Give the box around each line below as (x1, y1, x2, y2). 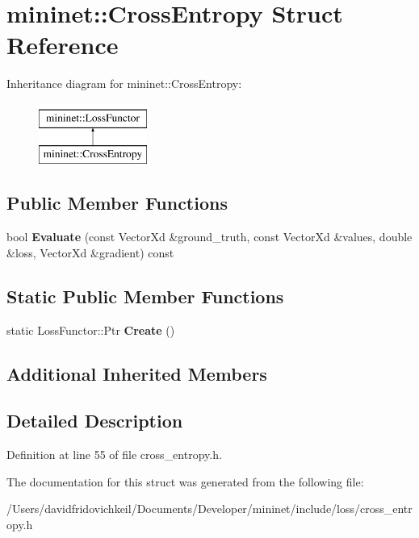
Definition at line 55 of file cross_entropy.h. (6, 446, 222, 463)
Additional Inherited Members (6, 361, 267, 386)
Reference (6, 28, 119, 61)
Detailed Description (6, 408, 183, 433)
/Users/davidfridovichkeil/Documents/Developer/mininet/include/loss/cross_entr (6, 500, 413, 517)
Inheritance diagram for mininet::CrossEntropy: (6, 75, 242, 92)
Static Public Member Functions (6, 283, 284, 308)
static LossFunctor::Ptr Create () (6, 321, 175, 338)
